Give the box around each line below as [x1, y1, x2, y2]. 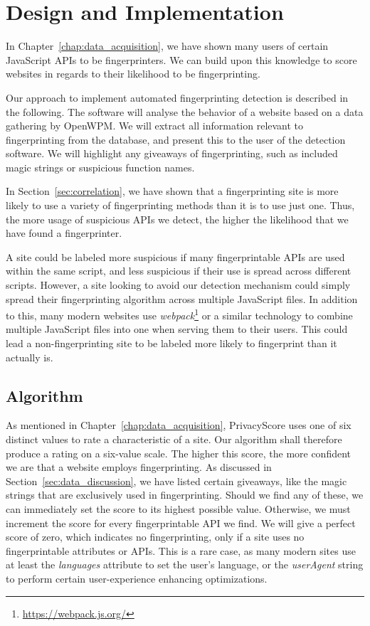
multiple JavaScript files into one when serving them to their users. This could [6, 322, 348, 336]
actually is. [6, 349, 53, 364]
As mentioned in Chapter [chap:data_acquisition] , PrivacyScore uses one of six [6, 418, 351, 433]
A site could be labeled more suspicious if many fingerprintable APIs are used [6, 249, 345, 264]
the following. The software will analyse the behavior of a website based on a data [6, 104, 364, 119]
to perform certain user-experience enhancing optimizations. [6, 571, 268, 585]
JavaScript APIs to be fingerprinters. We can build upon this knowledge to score [6, 52, 357, 67]
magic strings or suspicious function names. [6, 159, 195, 174]
